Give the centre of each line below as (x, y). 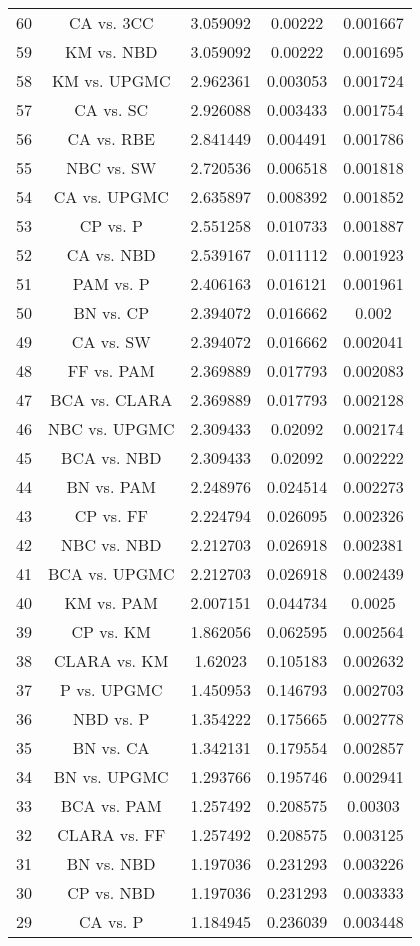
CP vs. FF (111, 515)
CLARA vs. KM (111, 660)
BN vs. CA (111, 747)
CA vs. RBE (111, 138)
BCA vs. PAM (111, 805)
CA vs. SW (111, 341)
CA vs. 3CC (111, 22)
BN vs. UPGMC (111, 776)
